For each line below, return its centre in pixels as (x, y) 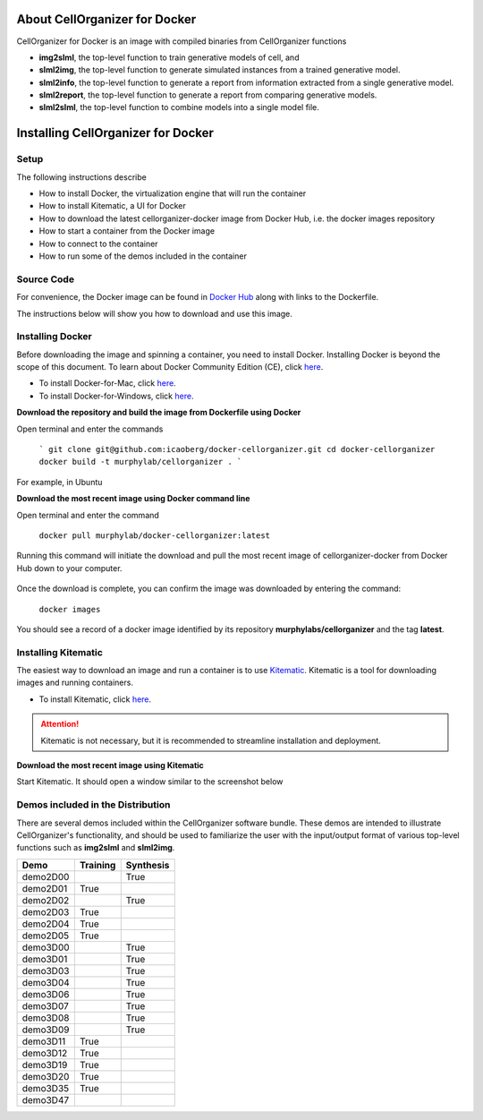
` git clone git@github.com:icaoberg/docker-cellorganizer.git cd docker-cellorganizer (237, 449)
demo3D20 (46, 1076)
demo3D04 (46, 982)
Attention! (60, 724)
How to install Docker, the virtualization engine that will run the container (173, 193)
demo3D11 (44, 1041)
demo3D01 (45, 959)
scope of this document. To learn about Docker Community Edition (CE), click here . (170, 367)
